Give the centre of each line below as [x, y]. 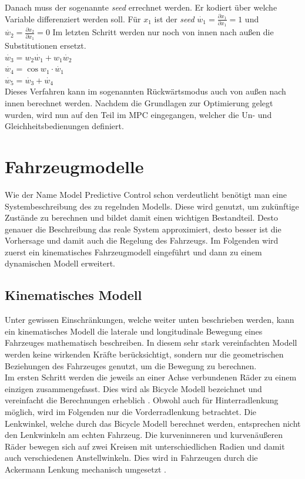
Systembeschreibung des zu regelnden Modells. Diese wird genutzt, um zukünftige [152, 206]
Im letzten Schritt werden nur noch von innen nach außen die [163, 32]
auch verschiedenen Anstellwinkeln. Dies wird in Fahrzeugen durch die [131, 458]
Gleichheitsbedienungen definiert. [64, 126]
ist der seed [174, 18]
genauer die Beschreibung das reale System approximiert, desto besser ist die [143, 229]
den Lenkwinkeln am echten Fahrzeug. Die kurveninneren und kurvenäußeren [144, 435]
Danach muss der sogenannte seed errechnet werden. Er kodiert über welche [141, 7]
